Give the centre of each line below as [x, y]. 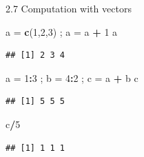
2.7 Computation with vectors [69, 8]
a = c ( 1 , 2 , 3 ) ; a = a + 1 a [62, 31]
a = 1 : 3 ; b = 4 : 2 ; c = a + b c [72, 77]
